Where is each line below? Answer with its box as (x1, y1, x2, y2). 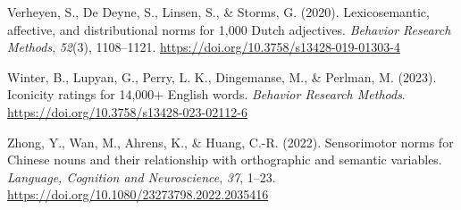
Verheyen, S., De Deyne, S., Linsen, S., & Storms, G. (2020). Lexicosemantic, (7, 3, 430, 21)
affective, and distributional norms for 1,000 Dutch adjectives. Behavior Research (7, 20, 451, 38)
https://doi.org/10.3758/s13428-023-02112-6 (7, 102, 247, 121)
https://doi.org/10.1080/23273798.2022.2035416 (7, 185, 269, 204)
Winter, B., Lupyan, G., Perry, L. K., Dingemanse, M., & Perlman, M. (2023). (7, 67, 437, 86)
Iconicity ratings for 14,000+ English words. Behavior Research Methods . (7, 85, 406, 104)
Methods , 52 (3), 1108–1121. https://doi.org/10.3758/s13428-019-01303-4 (7, 38, 400, 56)
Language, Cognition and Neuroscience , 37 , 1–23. (7, 167, 276, 186)
